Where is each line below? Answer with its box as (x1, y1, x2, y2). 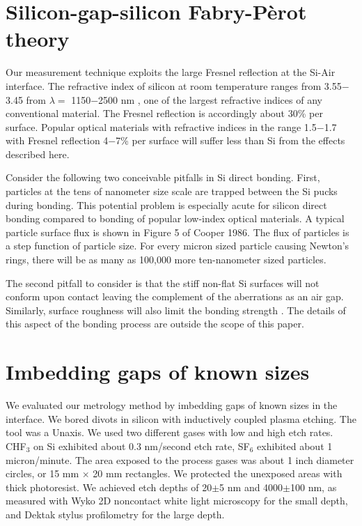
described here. (6, 146, 70, 161)
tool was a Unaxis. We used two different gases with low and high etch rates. (6, 425, 333, 440)
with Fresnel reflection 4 (6, 133, 109, 148)
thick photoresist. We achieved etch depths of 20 (6, 479, 212, 494)
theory (6, 24, 70, 53)
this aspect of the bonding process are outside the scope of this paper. (6, 316, 304, 331)
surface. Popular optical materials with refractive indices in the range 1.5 (6, 119, 317, 134)
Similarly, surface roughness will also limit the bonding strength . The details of (6, 302, 346, 317)
